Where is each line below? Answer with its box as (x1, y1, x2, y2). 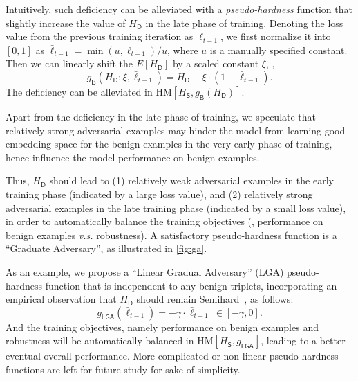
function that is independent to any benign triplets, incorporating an (45, 278, 337, 292)
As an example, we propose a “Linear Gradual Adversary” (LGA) (6, 264, 284, 278)
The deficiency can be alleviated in (6, 84, 153, 98)
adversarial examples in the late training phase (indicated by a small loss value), (6, 200, 346, 215)
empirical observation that (6, 292, 117, 306)
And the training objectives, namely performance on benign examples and (6, 319, 319, 334)
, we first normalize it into (220, 29, 331, 44)
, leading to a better (261, 333, 346, 348)
